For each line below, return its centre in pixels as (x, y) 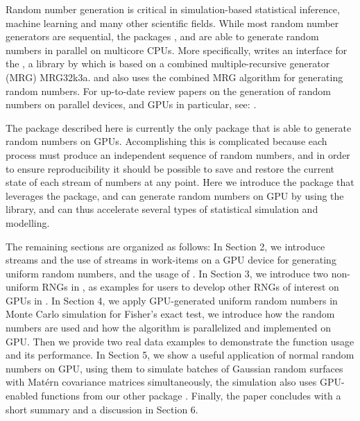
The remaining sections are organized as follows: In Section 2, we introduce (165, 246)
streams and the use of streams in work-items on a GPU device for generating (171, 260)
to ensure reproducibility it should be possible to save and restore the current (170, 168)
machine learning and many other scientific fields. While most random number (172, 23)
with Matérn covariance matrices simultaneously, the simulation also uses (161, 382)
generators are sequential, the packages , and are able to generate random (162, 36)
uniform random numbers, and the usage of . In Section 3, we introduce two (167, 273)
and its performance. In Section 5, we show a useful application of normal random (180, 355)
